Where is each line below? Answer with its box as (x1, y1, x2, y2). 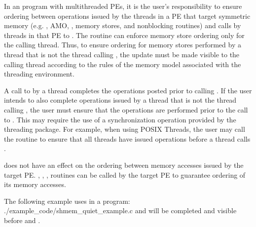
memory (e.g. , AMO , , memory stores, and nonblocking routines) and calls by (4, 20, 241, 31)
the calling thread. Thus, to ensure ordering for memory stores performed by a (4, 39, 241, 50)
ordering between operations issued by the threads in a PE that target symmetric (4, 10, 251, 21)
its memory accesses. (4, 179, 66, 189)
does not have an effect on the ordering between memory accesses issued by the (4, 159, 244, 170)
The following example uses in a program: (4, 195, 130, 206)
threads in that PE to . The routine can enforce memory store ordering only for (4, 30, 245, 40)
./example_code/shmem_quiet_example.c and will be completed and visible (4, 205, 237, 216)
